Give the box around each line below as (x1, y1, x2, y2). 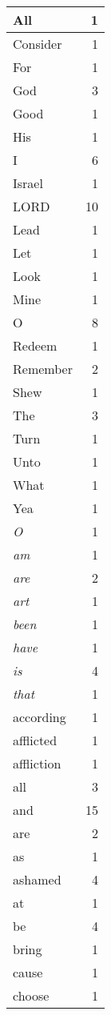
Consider (13, 34, 62, 53)
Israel (13, 174, 43, 192)
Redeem (13, 336, 57, 355)
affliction (13, 754, 61, 772)
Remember (13, 359, 73, 378)
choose (13, 986, 50, 1005)
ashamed (13, 870, 61, 889)
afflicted (13, 731, 57, 749)
